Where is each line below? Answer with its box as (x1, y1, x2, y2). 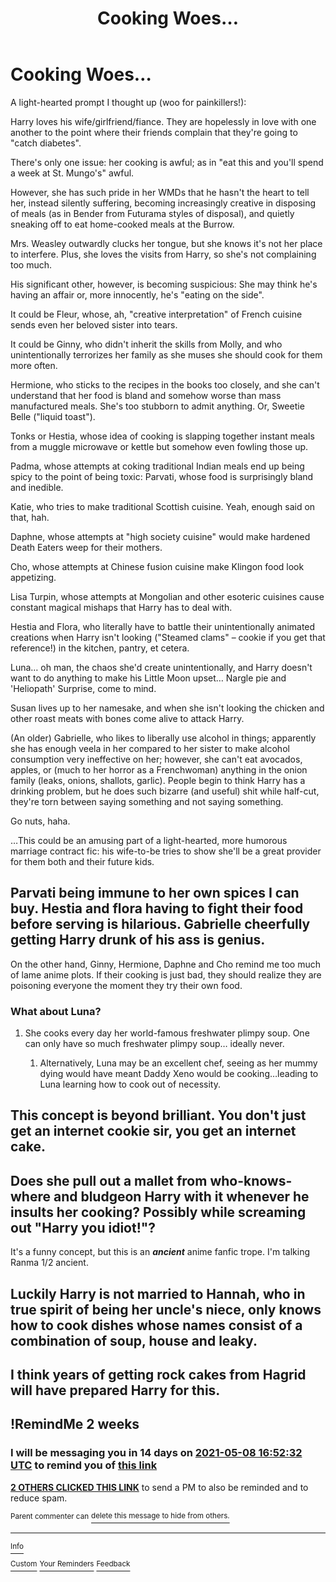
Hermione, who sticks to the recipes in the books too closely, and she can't (10, 378, 320, 391)
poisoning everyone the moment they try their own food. (10, 979, 243, 991)
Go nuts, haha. (10, 815, 71, 827)
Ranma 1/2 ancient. (10, 1257, 89, 1269)
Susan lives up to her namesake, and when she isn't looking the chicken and (10, 702, 325, 714)
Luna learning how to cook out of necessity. (39, 1078, 221, 1091)
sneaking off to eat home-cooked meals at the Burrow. (10, 218, 235, 230)
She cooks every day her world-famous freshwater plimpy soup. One (24, 1027, 310, 1039)
